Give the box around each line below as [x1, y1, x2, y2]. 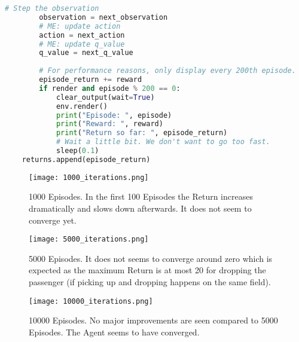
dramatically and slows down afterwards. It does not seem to [29, 202, 252, 214]
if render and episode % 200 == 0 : [39, 84, 181, 93]
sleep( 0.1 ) [56, 146, 99, 155]
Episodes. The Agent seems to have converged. [29, 325, 200, 338]
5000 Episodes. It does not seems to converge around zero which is [29, 252, 273, 264]
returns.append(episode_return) [22, 155, 151, 164]
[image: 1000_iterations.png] [29, 173, 149, 182]
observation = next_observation [39, 13, 168, 22]
